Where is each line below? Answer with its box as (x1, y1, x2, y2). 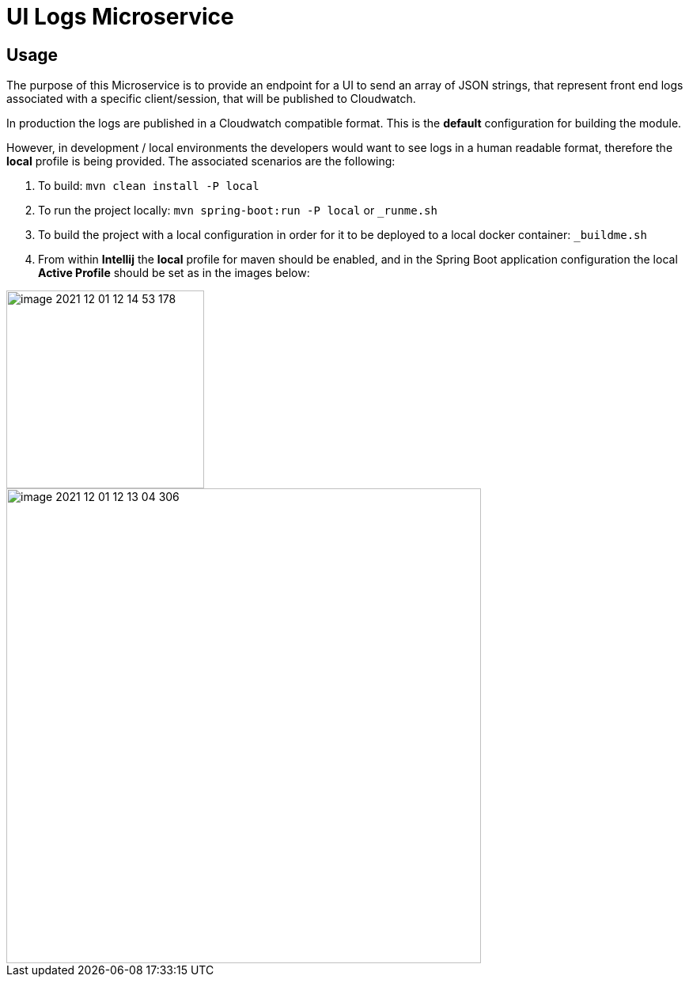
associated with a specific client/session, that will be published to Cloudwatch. (6, 92, 416, 106)
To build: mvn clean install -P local (38, 179, 259, 193)
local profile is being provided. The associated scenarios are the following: (6, 154, 396, 169)
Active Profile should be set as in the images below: (38, 266, 310, 280)
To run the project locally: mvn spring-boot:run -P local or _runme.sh (38, 203, 437, 218)
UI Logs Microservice (6, 3, 234, 30)
